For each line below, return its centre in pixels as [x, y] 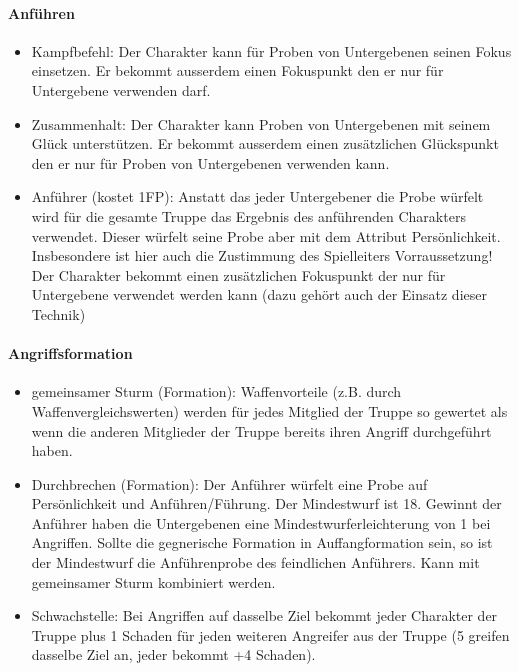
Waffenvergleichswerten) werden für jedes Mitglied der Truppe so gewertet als [269, 410]
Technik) [58, 313]
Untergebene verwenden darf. [121, 89]
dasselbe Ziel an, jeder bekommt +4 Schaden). [173, 654]
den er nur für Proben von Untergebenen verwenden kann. [210, 162]
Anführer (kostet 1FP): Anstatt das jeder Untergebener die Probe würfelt [257, 196]
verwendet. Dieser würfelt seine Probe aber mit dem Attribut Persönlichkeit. [266, 235]
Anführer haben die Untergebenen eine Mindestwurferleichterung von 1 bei [261, 522]
